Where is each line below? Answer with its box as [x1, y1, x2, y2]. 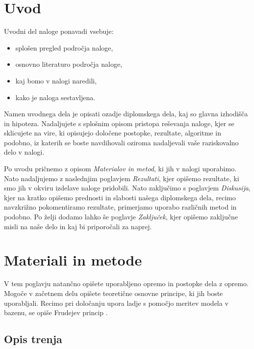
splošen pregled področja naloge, [15, 42, 113, 53]
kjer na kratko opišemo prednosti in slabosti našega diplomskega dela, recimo [4, 192, 236, 202]
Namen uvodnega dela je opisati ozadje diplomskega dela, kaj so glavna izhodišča [4, 108, 248, 119]
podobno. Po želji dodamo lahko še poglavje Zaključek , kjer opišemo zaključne [4, 212, 238, 222]
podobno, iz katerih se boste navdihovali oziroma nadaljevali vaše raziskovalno [4, 137, 239, 147]
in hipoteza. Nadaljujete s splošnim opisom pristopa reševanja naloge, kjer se [4, 118, 234, 128]
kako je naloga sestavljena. [15, 92, 96, 102]
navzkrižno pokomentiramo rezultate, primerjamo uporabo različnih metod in [4, 202, 237, 212]
